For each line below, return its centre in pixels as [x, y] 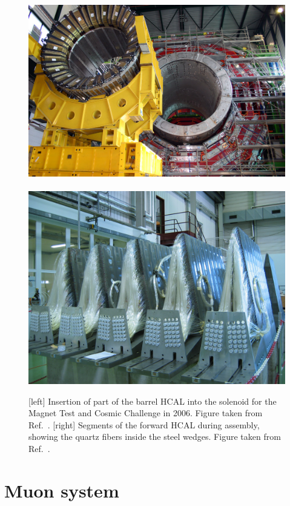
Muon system [62, 490]
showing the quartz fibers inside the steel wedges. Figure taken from [155, 437]
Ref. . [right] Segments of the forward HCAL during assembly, [144, 424]
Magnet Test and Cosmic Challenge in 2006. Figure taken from [146, 413]
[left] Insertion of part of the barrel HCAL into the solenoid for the [153, 401]
